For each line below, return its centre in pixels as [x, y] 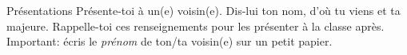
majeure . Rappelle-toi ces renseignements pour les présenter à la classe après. [196, 26]
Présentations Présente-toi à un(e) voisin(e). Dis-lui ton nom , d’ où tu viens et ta [203, 10]
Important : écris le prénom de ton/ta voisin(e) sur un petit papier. [170, 41]
